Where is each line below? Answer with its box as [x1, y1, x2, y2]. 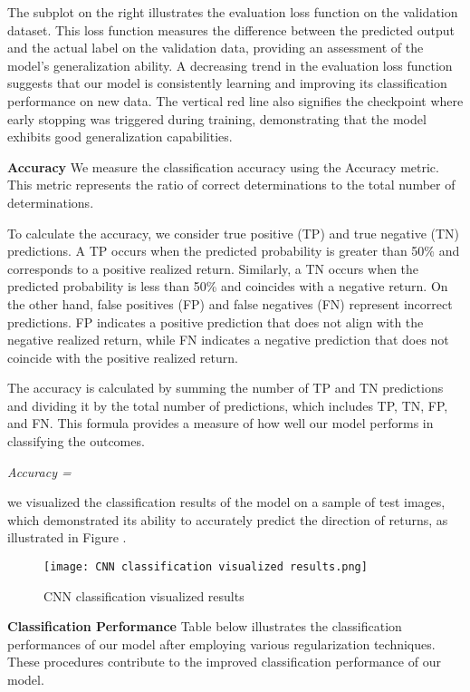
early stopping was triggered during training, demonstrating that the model [7, 109, 427, 128]
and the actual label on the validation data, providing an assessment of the [7, 38, 424, 57]
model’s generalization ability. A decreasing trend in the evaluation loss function [7, 55, 453, 74]
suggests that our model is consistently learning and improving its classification [7, 73, 447, 93]
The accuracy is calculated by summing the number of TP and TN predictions [7, 378, 444, 397]
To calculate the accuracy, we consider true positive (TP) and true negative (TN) [7, 223, 460, 242]
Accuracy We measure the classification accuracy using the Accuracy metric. [7, 157, 439, 176]
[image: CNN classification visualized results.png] [43, 560, 368, 574]
